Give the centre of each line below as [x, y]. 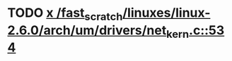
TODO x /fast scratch [65, 14]
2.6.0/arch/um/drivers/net [87, 30]
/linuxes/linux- [167, 13]
